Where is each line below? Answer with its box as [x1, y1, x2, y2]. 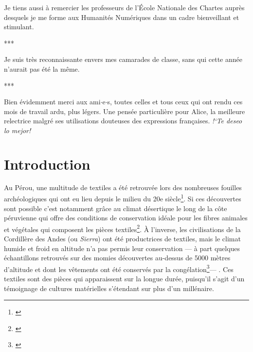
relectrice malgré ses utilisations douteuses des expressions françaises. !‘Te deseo [4, 116, 242, 126]
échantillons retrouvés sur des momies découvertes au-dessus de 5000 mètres [4, 253, 231, 263]
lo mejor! [4, 125, 31, 135]
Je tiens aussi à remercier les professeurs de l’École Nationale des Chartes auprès [4, 2, 245, 12]
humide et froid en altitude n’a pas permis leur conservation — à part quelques [4, 243, 240, 253]
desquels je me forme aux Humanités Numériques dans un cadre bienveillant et [4, 12, 239, 22]
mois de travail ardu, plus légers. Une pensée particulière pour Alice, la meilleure [4, 106, 245, 116]
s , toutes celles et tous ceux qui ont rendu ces [107, 97, 243, 107]
